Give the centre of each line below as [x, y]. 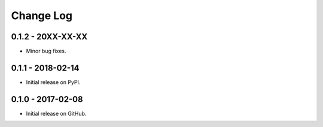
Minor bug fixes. [46, 51]
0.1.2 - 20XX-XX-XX [49, 37]
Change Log [42, 16]
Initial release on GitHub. [56, 113]
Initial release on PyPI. [53, 82]
